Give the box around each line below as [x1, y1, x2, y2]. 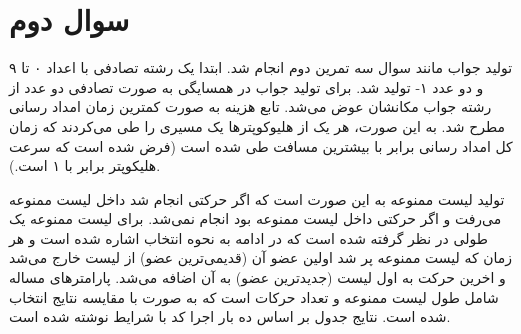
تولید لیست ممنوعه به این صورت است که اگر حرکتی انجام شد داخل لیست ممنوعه [9, 188, 505, 209]
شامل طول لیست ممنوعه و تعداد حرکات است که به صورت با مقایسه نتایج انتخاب [9, 286, 499, 307]
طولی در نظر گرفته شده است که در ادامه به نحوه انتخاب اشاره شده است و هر [9, 227, 488, 248]
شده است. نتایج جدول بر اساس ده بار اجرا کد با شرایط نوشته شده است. [9, 306, 451, 327]
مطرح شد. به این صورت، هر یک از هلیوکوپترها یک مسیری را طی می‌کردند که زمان [9, 115, 505, 136]
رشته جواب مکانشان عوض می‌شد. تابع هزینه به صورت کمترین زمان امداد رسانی [9, 96, 492, 117]
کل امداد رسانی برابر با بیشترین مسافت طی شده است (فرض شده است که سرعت [9, 135, 513, 156]
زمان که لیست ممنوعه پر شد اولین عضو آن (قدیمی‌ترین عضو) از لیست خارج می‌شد [9, 247, 513, 268]
